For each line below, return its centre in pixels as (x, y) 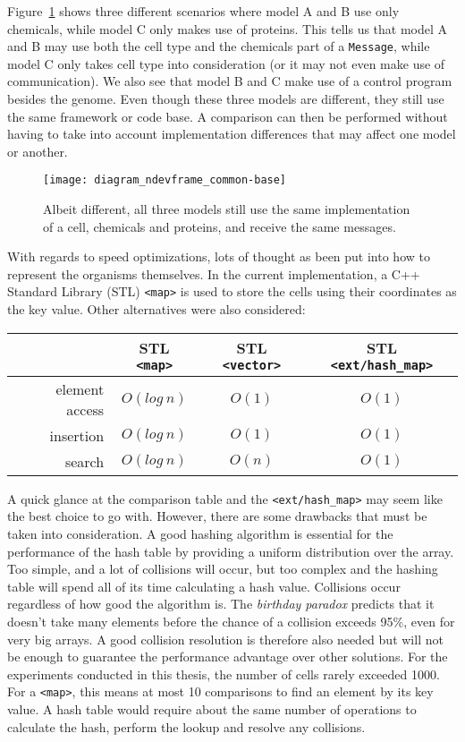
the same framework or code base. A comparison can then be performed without (228, 116)
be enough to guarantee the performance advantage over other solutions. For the (228, 657)
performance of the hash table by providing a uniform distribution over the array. (231, 551)
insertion (77, 435)
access (85, 409)
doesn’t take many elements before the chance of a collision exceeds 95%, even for (231, 621)
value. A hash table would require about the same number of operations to (212, 708)
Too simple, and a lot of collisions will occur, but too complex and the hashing (223, 569)
